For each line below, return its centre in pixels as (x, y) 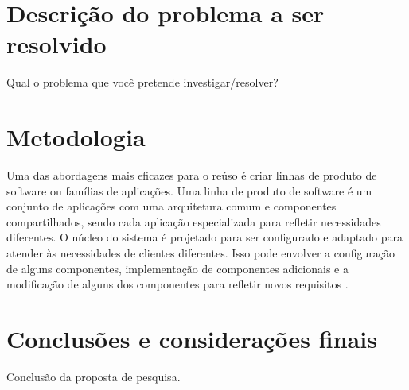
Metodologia (76, 137)
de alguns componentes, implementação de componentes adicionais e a (177, 268)
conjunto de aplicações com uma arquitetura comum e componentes (171, 206)
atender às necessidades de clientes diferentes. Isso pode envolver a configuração (201, 253)
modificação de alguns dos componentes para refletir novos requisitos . (177, 284)
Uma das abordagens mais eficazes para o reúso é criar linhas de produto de (192, 175)
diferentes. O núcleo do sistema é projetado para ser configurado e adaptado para (204, 237)
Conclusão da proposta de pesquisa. (93, 376)
